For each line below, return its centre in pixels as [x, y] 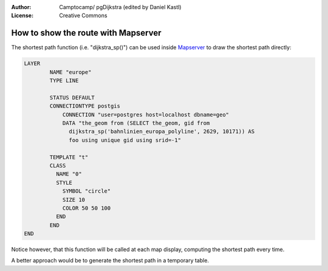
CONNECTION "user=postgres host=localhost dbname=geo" [146, 115]
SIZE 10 [73, 200]
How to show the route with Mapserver [86, 33]
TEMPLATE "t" [69, 157]
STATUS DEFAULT [72, 98]
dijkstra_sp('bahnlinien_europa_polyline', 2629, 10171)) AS [162, 132]
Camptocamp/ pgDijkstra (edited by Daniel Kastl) [120, 7]
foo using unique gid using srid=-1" [125, 140]
